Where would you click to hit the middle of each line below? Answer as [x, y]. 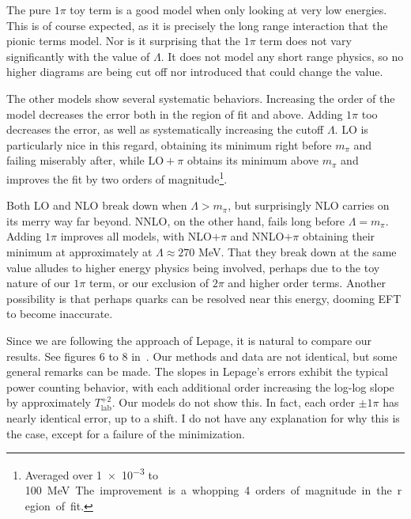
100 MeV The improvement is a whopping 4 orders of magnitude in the [208, 490]
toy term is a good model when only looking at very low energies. [228, 9]
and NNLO [257, 236]
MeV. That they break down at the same [298, 251]
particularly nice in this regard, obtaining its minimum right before [169, 144]
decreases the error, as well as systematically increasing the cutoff [165, 129]
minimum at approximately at [79, 251]
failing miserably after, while [75, 160]
